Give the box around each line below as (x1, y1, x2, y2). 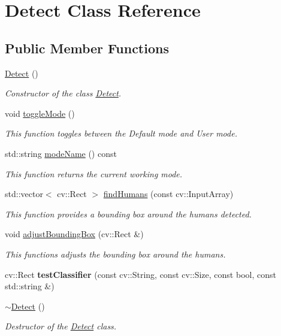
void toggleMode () (5, 107, 75, 119)
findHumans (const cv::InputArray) (103, 187, 234, 200)
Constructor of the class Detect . (5, 87, 122, 99)
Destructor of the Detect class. (5, 320, 117, 332)
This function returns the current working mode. (5, 167, 183, 180)
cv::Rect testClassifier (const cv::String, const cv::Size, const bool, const (5, 268, 276, 280)
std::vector (5, 187, 43, 200)
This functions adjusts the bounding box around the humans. (5, 247, 226, 260)
